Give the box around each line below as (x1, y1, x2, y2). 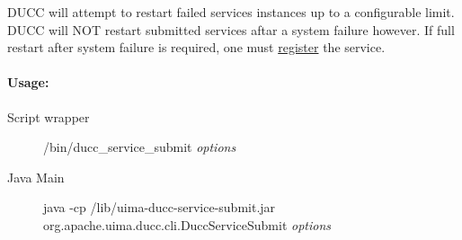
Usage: (7, 73, 49, 92)
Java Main (7, 167, 65, 186)
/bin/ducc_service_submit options (43, 138, 236, 156)
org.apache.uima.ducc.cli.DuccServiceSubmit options (43, 215, 332, 234)
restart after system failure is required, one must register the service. (7, 38, 386, 57)
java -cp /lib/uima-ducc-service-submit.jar (43, 198, 276, 217)
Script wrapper (7, 107, 90, 126)
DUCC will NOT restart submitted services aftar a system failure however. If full (7, 20, 455, 39)
